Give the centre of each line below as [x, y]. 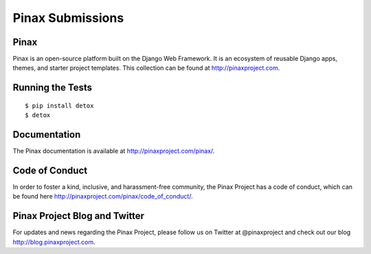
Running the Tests [53, 88]
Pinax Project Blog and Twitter [78, 216]
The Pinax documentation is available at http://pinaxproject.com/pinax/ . [114, 151]
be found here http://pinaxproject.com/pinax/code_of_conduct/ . [103, 196]
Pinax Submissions [68, 18]
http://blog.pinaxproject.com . [54, 242]
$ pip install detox [59, 105]
